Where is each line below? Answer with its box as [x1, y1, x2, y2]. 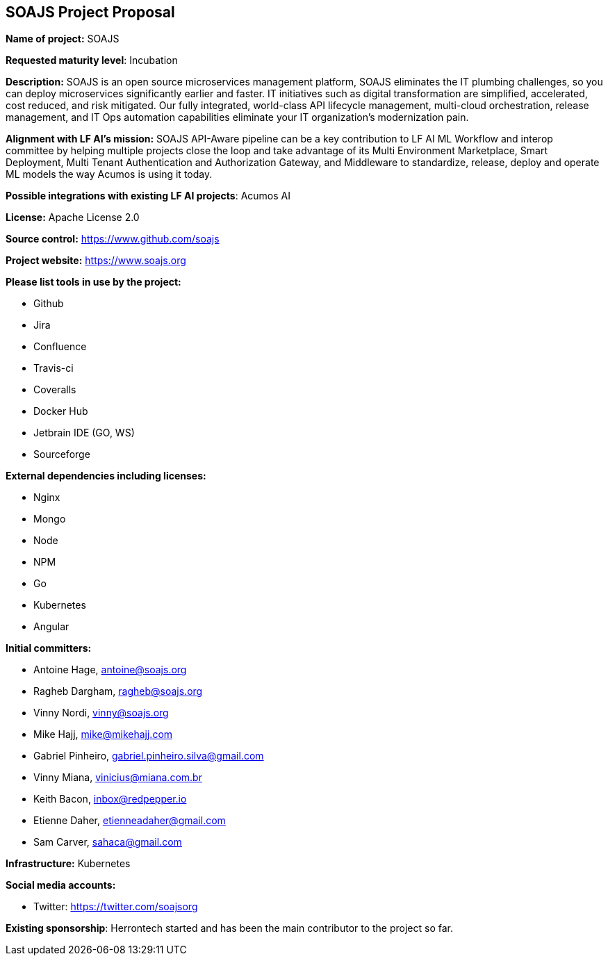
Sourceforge [33, 448, 90, 461]
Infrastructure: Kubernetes [6, 857, 131, 870]
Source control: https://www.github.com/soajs [6, 233, 220, 245]
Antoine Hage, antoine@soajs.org [33, 664, 187, 676]
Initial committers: [6, 642, 92, 655]
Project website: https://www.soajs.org [6, 254, 186, 267]
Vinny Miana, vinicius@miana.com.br [33, 771, 202, 784]
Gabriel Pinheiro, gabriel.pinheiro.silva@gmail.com [33, 750, 264, 762]
